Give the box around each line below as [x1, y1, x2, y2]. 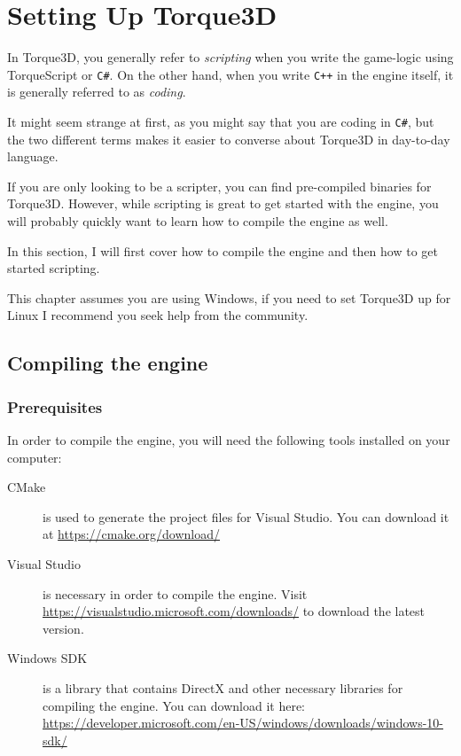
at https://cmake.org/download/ [43, 525, 221, 543]
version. [43, 619, 84, 637]
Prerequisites [7, 395, 103, 417]
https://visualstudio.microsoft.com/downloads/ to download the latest [43, 602, 426, 620]
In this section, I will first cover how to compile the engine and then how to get [7, 241, 438, 260]
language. [7, 147, 59, 166]
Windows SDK [7, 649, 88, 667]
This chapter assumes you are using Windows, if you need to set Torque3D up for [7, 288, 451, 307]
